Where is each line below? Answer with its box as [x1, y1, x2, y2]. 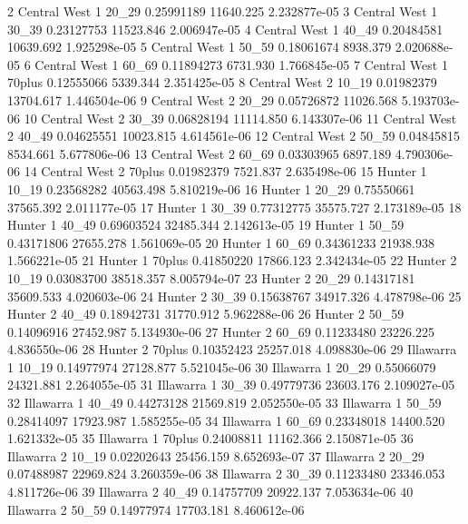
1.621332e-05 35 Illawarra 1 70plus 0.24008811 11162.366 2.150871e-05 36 [7, 429, 414, 448]
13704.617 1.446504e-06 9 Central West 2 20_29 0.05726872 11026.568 [7, 90, 398, 109]
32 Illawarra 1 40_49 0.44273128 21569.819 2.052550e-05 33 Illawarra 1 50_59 [7, 393, 442, 412]
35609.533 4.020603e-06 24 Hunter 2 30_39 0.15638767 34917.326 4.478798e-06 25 [7, 286, 462, 305]
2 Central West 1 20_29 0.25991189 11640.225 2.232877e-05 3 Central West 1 [7, 2, 438, 20]
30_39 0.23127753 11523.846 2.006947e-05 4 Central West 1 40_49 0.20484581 [7, 19, 444, 38]
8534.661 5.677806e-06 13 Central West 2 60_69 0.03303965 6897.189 [7, 143, 392, 163]
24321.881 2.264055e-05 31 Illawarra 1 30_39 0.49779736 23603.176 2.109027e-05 [7, 375, 455, 394]
